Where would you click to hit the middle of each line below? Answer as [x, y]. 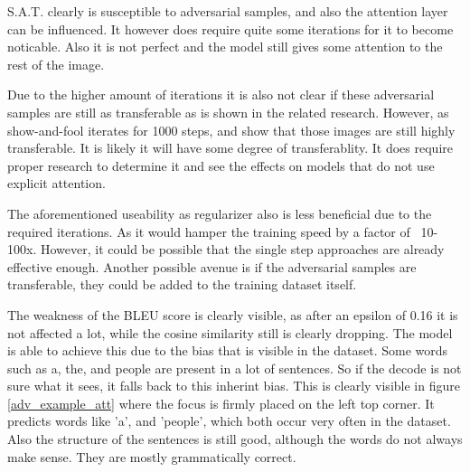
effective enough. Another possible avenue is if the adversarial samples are [212, 266]
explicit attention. [56, 183]
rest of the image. [56, 64]
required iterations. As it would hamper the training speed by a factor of [209, 231]
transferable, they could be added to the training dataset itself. [182, 284]
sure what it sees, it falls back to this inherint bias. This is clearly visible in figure [234, 386]
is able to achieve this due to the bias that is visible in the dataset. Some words [228, 350]
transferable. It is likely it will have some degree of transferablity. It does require [230, 148]
